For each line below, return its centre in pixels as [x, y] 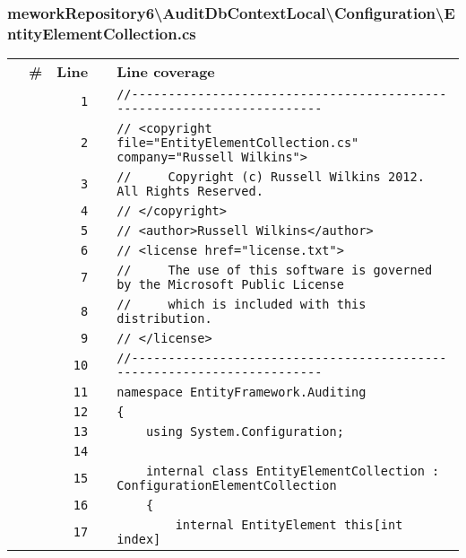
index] [139, 540]
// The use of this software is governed [275, 270]
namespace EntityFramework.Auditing [242, 392]
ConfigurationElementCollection [227, 486]
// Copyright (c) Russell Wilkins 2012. [271, 177]
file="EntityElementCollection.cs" [238, 143]
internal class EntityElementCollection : [293, 471]
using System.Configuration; [245, 432]
